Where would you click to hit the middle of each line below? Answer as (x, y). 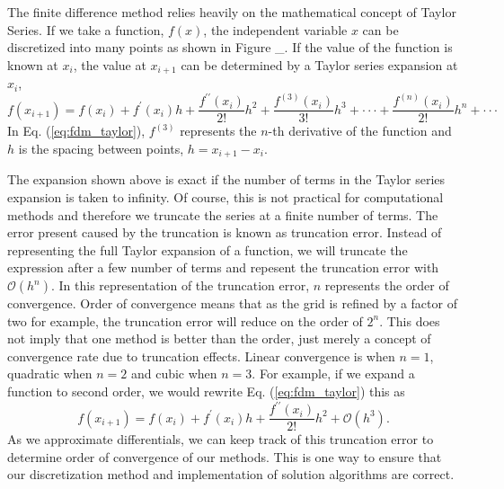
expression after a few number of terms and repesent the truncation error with (223, 267)
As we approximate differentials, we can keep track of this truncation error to (221, 439)
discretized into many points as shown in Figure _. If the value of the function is (230, 47)
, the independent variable (275, 29)
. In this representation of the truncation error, (181, 285)
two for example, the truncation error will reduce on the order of (185, 320)
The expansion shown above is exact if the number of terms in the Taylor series (226, 179)
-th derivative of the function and (360, 131)
